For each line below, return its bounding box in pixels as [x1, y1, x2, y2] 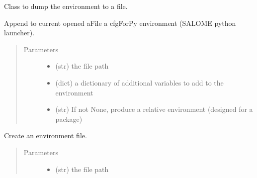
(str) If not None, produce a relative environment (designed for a [55, 104, 253, 114]
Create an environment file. [4, 130, 87, 141]
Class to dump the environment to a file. [4, 1, 128, 11]
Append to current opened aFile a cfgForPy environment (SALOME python [4, 17, 236, 28]
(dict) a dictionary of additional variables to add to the [55, 77, 224, 88]
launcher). [4, 27, 35, 38]
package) [55, 113, 83, 124]
